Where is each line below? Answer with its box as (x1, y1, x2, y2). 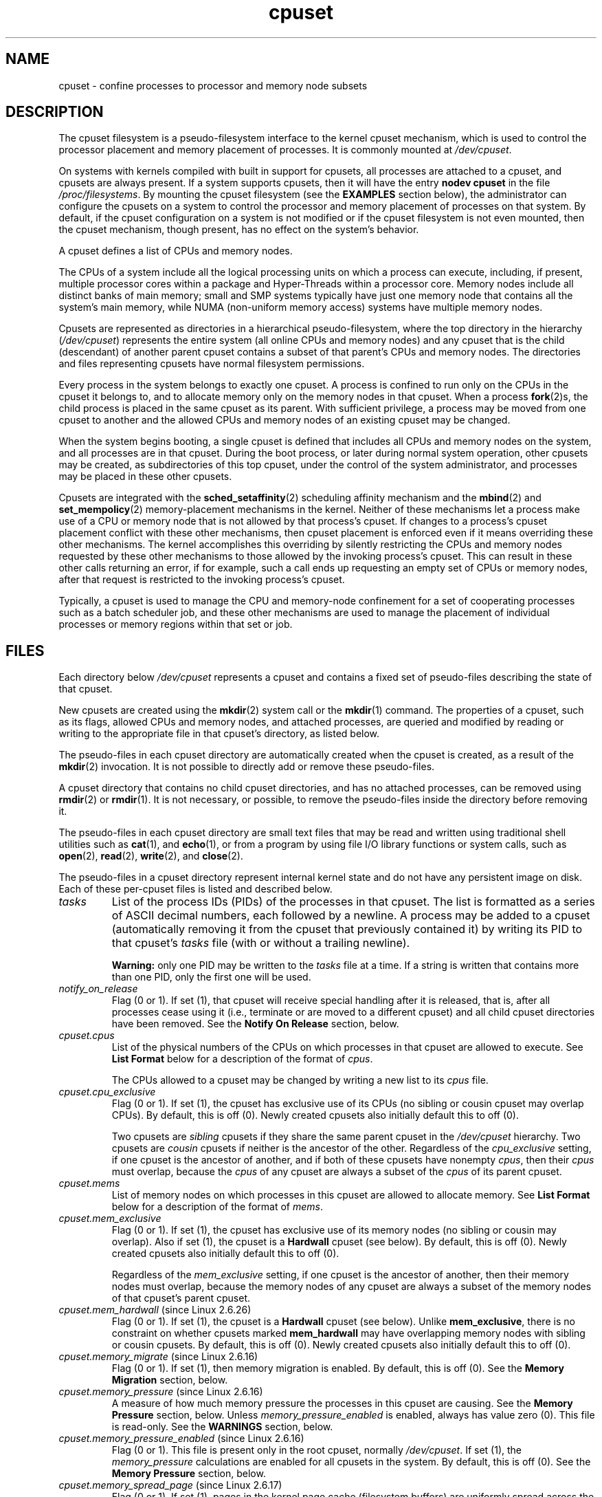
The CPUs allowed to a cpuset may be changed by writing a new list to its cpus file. (111, 1074, 489, 1086)
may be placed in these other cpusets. (58, 470, 232, 483)
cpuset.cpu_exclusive (58, 1086, 156, 1098)
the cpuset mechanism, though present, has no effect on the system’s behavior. (58, 223, 419, 236)
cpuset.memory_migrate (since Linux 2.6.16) (58, 1351, 258, 1363)
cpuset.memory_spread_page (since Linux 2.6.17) (58, 1479, 282, 1491)
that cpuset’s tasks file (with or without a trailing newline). (111, 936, 410, 950)
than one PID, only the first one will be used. (111, 971, 311, 983)
